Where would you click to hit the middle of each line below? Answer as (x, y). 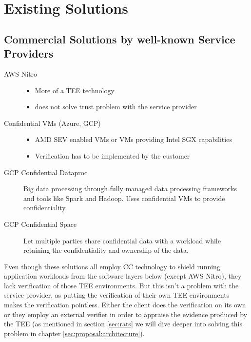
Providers (29, 53)
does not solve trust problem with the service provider (116, 107)
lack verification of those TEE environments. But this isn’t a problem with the (121, 285)
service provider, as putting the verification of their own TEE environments (117, 295)
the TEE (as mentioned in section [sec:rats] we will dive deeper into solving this (123, 324)
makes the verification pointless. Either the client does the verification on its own (125, 305)
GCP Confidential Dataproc (46, 172)
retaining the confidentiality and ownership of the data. (106, 250)
